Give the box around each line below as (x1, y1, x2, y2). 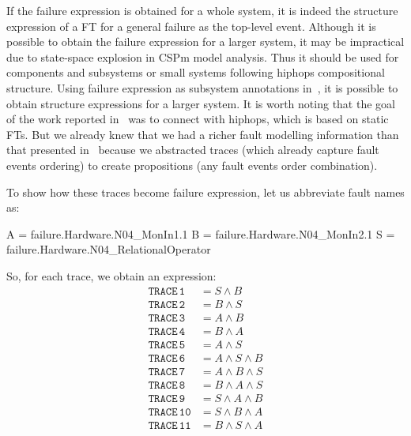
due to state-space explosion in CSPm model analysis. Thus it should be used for (6, 48, 399, 65)
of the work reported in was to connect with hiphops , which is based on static (6, 111, 389, 127)
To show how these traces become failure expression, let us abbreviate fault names (6, 183, 405, 200)
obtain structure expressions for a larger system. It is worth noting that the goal (6, 95, 395, 111)
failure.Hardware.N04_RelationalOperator (6, 241, 211, 257)
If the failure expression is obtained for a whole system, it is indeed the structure (6, 2, 398, 18)
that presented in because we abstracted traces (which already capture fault (6, 141, 379, 158)
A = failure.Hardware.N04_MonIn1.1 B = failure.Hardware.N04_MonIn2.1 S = (6, 225, 395, 242)
